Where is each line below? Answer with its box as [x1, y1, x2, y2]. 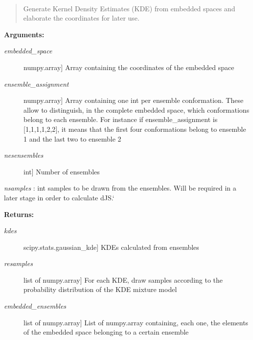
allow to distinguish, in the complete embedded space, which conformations [23, 104, 250, 115]
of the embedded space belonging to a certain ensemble [23, 327, 189, 337]
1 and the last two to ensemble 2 [23, 133, 121, 144]
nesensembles [4, 150, 44, 160]
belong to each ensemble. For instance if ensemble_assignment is [23, 114, 218, 124]
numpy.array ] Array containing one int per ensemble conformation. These [23, 95, 244, 105]
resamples [4, 258, 33, 268]
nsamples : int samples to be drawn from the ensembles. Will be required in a [4, 183, 236, 193]
